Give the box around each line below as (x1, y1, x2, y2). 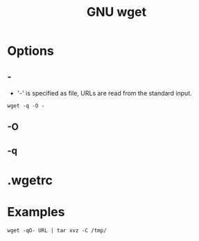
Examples (7, 204, 65, 220)
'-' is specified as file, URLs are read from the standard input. (17, 89, 192, 97)
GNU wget (86, 4, 147, 20)
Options (7, 43, 54, 59)
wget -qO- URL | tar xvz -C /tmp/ (7, 226, 107, 234)
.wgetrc (7, 172, 53, 188)
